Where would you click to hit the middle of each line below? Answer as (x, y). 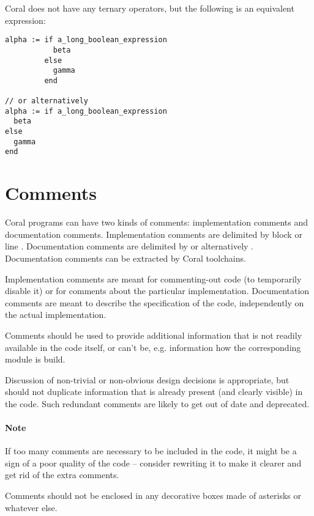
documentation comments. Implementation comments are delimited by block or (154, 234)
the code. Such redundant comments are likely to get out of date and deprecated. (157, 403)
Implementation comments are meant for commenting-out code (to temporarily (153, 278)
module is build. (35, 359)
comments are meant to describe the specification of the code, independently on (155, 302)
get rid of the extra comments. (62, 475)
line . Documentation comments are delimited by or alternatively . (129, 246)
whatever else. (31, 507)
